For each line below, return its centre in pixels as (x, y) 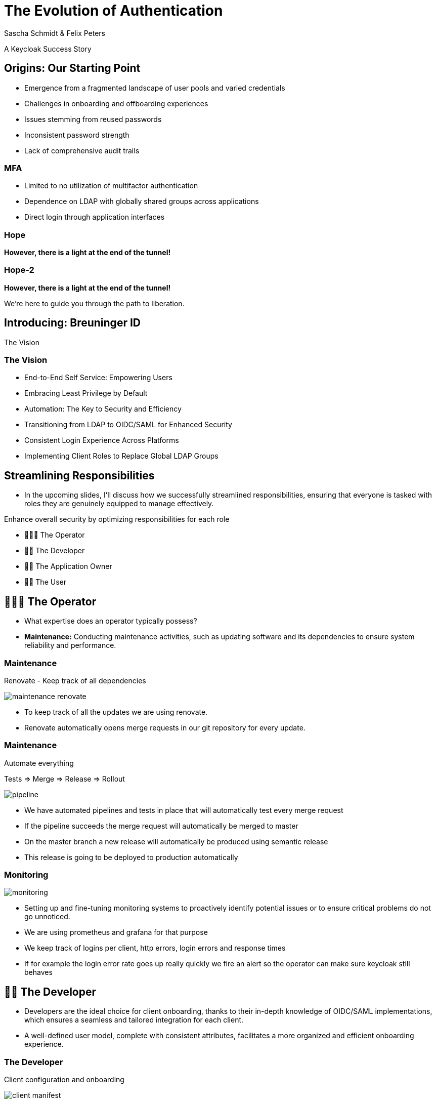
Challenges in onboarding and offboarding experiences (116, 103)
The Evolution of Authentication (114, 11)
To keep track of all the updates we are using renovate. (116, 712)
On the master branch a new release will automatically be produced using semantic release (176, 841)
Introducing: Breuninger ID (72, 323)
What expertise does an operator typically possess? (111, 621)
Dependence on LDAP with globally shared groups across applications (142, 201)
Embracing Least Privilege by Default (86, 393)
